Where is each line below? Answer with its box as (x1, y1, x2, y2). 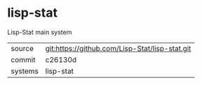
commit (11, 54, 36, 64)
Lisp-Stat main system (7, 28, 72, 36)
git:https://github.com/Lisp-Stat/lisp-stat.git (45, 43, 191, 53)
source (11, 43, 34, 53)
